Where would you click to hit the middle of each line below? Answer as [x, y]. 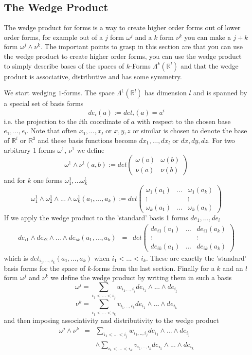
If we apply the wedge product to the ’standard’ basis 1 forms [96, 217]
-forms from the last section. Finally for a [153, 268]
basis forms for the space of [45, 268]
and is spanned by [220, 93]
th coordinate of [105, 121]
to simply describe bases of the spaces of [64, 65]
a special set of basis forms [44, 103]
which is [16, 257]
